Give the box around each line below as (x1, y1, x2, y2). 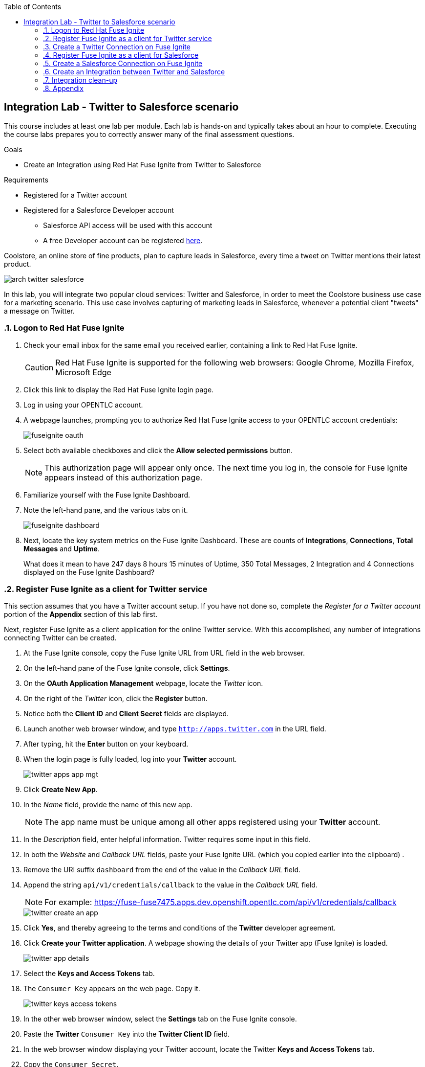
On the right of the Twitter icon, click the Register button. (23, 694, 208, 703)
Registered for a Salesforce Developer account (23, 205, 174, 214)
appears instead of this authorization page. (44, 472, 203, 482)
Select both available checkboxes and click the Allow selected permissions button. (23, 446, 293, 454)
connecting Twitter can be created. (4, 634, 117, 642)
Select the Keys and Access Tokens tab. (23, 969, 155, 978)
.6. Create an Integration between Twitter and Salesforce (43, 68, 225, 76)
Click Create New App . (23, 785, 98, 794)
